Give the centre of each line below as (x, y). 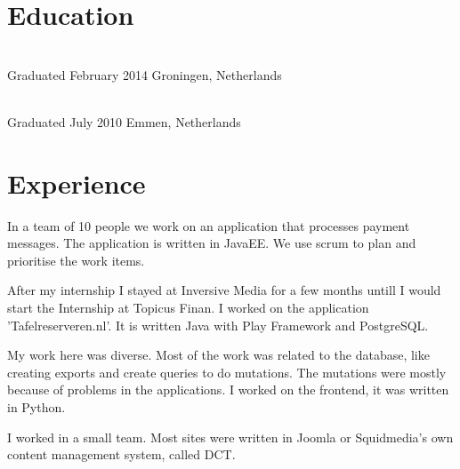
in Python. (36, 406)
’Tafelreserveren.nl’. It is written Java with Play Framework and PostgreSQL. (218, 325)
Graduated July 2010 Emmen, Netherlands (124, 121)
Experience (77, 183)
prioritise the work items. (76, 260)
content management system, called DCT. (121, 454)
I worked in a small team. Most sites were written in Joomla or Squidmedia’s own (230, 437)
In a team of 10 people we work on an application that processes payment (209, 225)
